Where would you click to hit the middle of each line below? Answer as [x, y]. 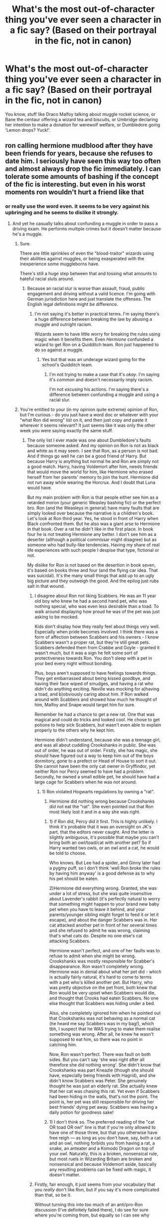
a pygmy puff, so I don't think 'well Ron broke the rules [105, 868]
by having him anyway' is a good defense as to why [102, 873]
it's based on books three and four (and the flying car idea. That [92, 570]
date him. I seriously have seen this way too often [83, 161]
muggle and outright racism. [63, 324]
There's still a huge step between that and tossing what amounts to [88, 273]
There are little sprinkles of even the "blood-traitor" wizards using [87, 253]
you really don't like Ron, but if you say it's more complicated [97, 1189]
